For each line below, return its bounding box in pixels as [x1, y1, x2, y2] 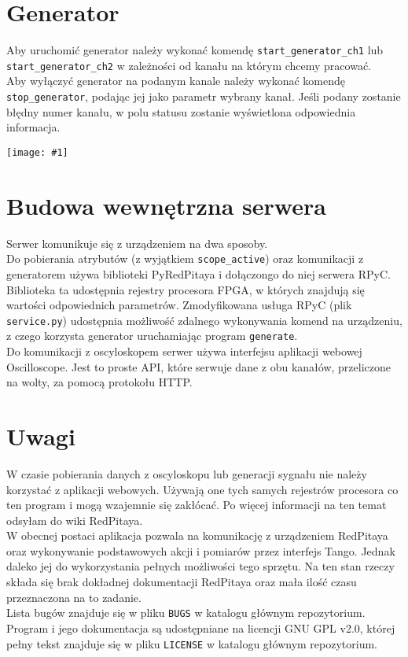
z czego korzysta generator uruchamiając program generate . [6, 327, 298, 344]
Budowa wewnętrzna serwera [6, 189, 326, 221]
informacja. [6, 119, 61, 135]
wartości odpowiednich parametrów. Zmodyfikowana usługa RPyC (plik [6, 297, 352, 313]
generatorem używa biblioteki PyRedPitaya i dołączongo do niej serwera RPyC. [6, 265, 391, 282]
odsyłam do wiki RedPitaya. [6, 511, 143, 528]
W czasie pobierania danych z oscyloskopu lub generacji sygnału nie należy [6, 465, 367, 482]
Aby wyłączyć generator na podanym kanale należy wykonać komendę [6, 72, 345, 89]
